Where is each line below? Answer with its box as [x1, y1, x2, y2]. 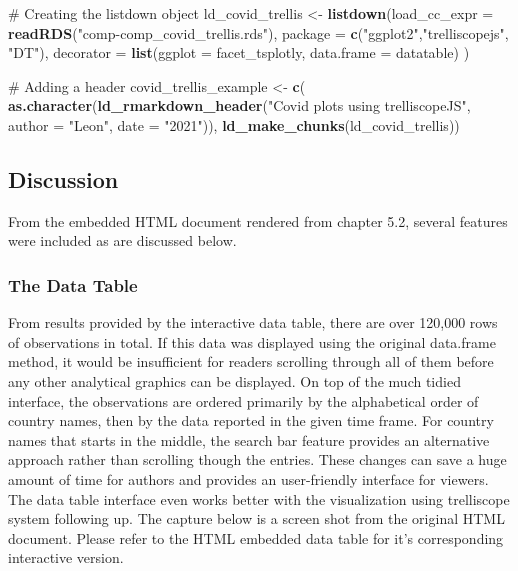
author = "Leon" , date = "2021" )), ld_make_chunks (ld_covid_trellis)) [8, 114, 460, 135]
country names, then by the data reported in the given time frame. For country [8, 410, 494, 431]
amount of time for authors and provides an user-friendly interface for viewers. [8, 468, 489, 489]
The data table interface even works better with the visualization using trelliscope [8, 488, 510, 509]
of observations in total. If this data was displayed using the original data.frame [8, 331, 496, 352]
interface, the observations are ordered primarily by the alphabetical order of [8, 390, 479, 411]
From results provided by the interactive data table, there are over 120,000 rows [8, 312, 498, 333]
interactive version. [8, 547, 124, 568]
